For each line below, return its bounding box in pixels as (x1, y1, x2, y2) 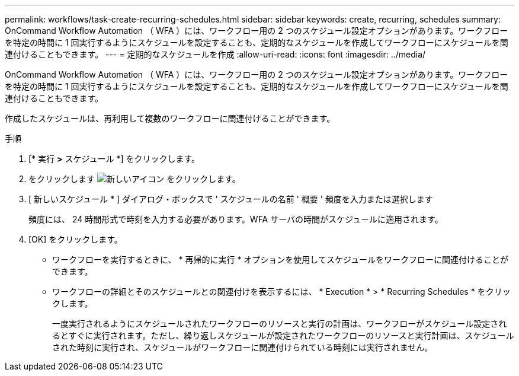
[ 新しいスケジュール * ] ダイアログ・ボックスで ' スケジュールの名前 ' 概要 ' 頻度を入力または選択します (28, 194, 433, 204)
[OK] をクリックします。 (28, 234, 123, 244)
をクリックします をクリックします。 (28, 174, 241, 184)
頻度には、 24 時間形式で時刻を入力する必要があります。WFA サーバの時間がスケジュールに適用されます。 (28, 214, 443, 224)
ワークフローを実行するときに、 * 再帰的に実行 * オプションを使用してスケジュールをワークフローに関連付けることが (52, 254, 508, 265)
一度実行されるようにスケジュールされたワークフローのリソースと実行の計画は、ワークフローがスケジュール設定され (52, 318, 507, 329)
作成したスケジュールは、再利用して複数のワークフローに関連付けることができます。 (5, 113, 335, 123)
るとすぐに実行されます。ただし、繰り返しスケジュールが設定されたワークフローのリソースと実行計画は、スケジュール (52, 330, 514, 340)
